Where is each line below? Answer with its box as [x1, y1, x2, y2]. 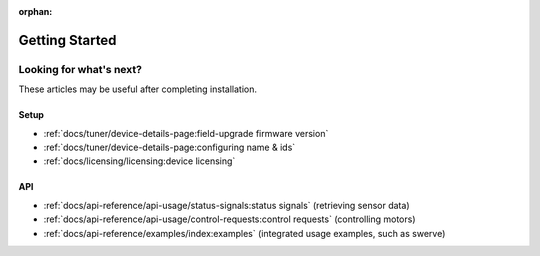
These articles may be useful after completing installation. [18, 83, 257, 95]
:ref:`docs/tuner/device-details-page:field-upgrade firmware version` [43, 127, 329, 139]
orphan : [18, 6, 53, 17]
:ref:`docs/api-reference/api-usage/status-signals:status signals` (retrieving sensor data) [43, 199, 410, 211]
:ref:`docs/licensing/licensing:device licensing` [43, 155, 236, 167]
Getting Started [18, 31, 117, 49]
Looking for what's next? [18, 62, 142, 76]
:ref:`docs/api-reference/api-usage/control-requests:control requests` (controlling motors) [43, 213, 416, 225]
